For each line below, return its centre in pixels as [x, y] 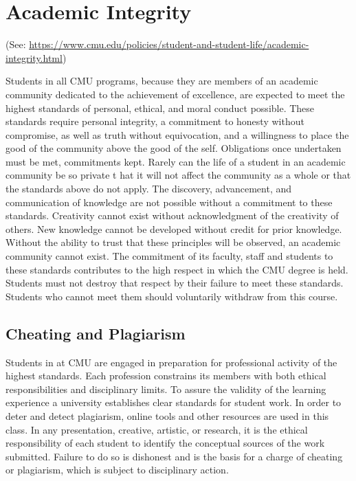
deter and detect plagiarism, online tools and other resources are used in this [167, 415]
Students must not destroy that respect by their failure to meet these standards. [175, 283]
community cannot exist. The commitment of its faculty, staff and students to [169, 256]
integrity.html [34, 57]
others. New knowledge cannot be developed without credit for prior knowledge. [174, 228]
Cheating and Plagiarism [96, 333]
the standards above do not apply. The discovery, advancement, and [149, 189]
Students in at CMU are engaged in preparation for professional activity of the [171, 362]
